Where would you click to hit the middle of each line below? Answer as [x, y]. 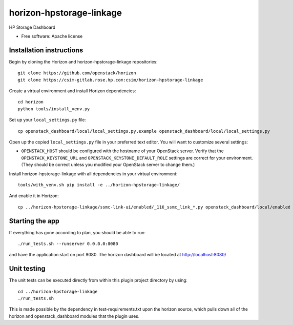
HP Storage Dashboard [32, 27]
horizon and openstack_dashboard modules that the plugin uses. [74, 316]
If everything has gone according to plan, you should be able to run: [77, 232]
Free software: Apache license [52, 36]
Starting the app [34, 221]
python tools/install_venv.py [54, 109]
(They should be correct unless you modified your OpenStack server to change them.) [108, 165]
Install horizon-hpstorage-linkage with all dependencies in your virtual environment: [93, 174]
